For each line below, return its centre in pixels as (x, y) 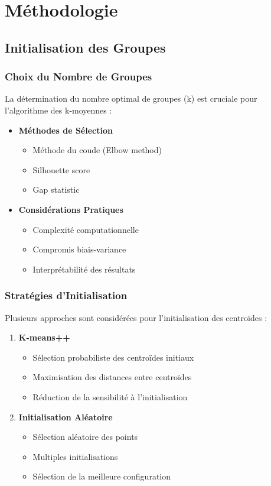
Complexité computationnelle (86, 229)
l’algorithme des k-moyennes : (58, 110)
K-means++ (44, 337)
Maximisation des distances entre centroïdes (112, 377)
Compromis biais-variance (79, 249)
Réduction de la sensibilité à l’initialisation (110, 396)
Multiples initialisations (75, 456)
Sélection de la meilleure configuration (102, 476)
